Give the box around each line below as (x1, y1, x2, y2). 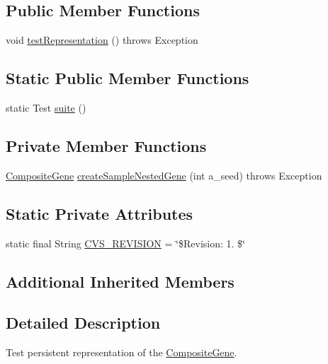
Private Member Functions (6, 134, 207, 156)
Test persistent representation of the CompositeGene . (6, 345, 237, 360)
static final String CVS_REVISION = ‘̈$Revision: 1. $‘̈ (6, 235, 245, 250)
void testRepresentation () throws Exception (6, 33, 198, 47)
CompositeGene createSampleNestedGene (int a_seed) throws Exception (6, 168, 322, 182)
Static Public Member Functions (6, 67, 249, 89)
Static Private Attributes (6, 202, 193, 224)
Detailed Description (6, 312, 161, 334)
